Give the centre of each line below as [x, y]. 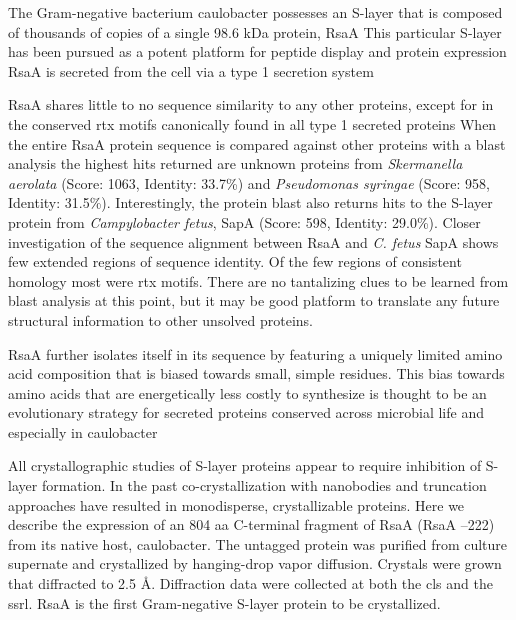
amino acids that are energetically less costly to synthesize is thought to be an [247, 392]
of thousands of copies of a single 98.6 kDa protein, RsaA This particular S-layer [255, 31]
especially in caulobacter [83, 431]
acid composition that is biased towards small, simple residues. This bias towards [256, 373]
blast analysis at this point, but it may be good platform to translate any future [254, 300]
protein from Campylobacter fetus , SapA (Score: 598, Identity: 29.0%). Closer [244, 221]
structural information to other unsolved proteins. [160, 319]
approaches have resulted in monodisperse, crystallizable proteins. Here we [236, 504]
